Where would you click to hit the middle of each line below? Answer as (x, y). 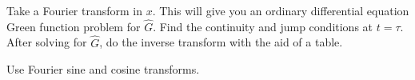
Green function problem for (74, 26)
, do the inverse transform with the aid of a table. (221, 42)
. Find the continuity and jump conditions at (263, 26)
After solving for (47, 42)
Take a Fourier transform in (75, 10)
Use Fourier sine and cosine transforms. (103, 69)
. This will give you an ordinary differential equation (281, 10)
